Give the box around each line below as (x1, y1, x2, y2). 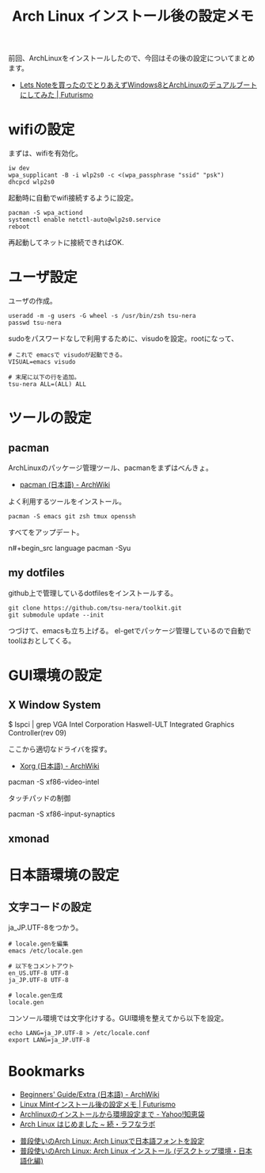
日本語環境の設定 (8, 866, 120, 885)
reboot (8, 223, 30, 231)
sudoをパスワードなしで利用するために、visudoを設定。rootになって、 (8, 334, 239, 343)
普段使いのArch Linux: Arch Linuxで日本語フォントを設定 (19, 1137, 205, 1146)
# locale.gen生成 (8, 992, 63, 999)
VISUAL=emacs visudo (8, 358, 77, 366)
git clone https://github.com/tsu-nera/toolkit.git (8, 604, 182, 612)
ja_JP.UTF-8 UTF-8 (8, 976, 69, 984)
